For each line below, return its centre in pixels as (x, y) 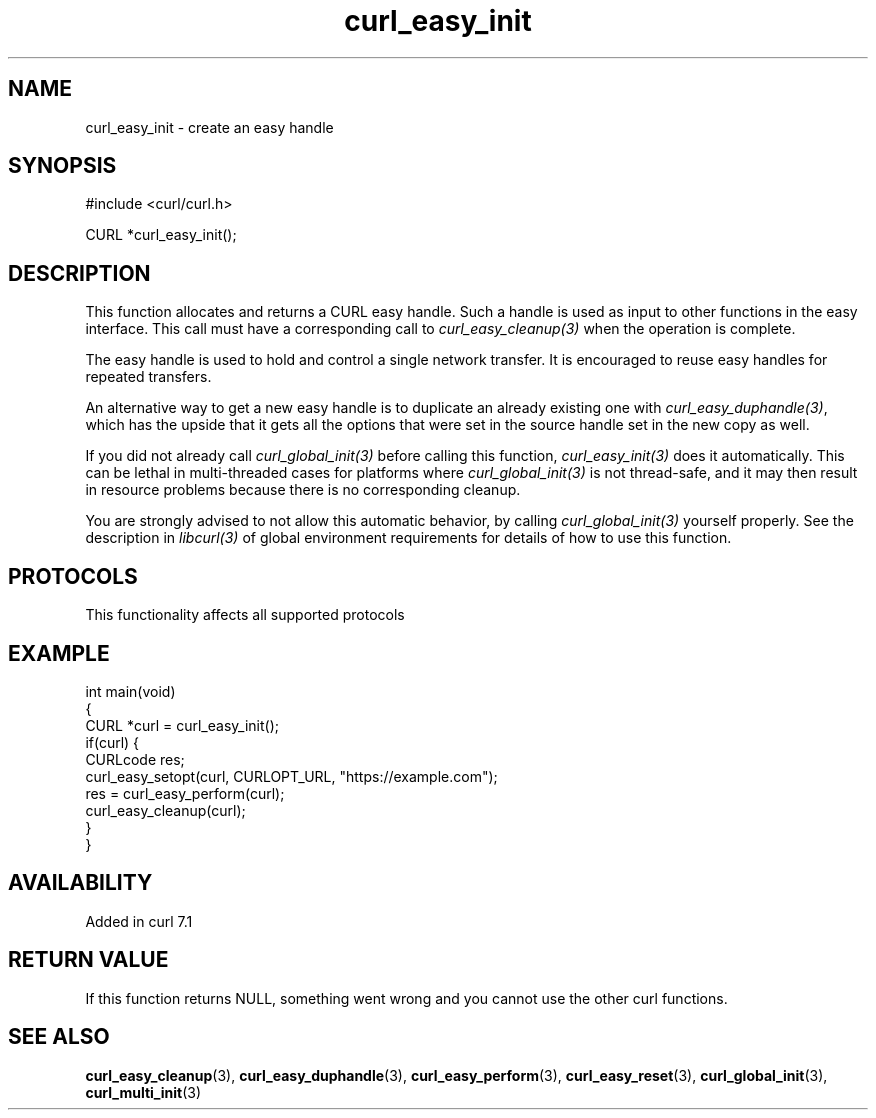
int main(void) (130, 691)
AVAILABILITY (80, 883)
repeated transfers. (148, 377)
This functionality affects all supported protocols (245, 615)
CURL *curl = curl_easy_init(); (182, 725)
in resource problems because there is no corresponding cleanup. (303, 490)
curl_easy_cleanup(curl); (165, 810)
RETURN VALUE (88, 960)
